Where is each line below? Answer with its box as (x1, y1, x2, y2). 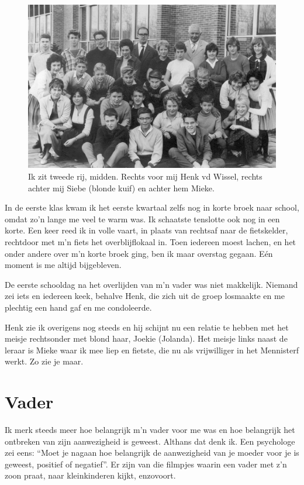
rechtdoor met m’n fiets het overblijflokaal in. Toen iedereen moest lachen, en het (5, 236, 296, 248)
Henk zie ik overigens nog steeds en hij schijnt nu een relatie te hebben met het (5, 321, 289, 333)
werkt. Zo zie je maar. (5, 355, 84, 367)
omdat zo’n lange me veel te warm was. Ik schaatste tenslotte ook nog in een (5, 212, 280, 225)
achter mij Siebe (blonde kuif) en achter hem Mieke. (28, 181, 215, 194)
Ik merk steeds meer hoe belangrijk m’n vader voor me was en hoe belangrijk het (5, 424, 295, 436)
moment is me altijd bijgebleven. (5, 259, 122, 271)
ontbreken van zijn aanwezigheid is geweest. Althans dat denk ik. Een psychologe (5, 435, 295, 447)
